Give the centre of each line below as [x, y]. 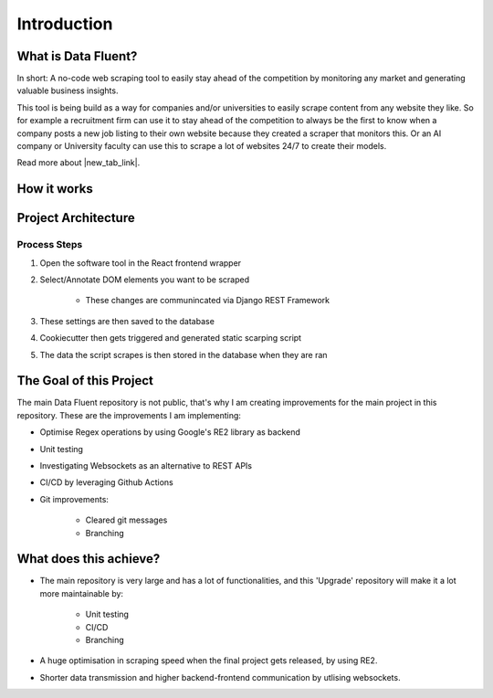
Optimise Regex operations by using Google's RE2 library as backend [170, 432]
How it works [55, 189]
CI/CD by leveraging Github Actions [106, 482]
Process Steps [50, 245]
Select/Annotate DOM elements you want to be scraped [145, 280]
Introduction [65, 24]
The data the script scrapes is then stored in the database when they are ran [184, 354]
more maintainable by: [81, 593]
